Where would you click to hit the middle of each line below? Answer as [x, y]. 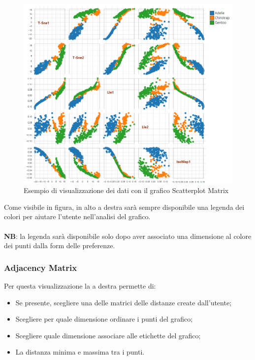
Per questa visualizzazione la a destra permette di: [80, 285]
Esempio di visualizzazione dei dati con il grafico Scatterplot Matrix [126, 190]
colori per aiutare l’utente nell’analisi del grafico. [77, 216]
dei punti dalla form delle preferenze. [60, 245]
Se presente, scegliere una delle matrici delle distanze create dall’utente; [124, 302]
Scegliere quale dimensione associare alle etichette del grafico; [108, 335]
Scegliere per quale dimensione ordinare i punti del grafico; [104, 319]
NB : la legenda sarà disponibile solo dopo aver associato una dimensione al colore [128, 236]
